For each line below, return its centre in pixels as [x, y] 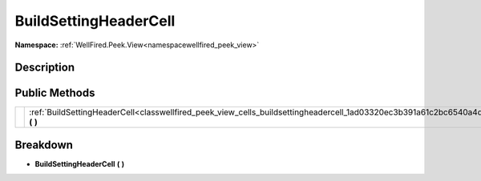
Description [45, 68]
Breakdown [44, 145]
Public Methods [55, 93]
